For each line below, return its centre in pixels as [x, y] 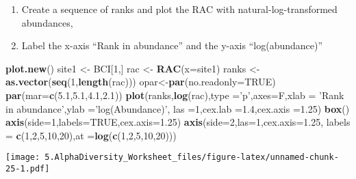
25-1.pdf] [28, 169]
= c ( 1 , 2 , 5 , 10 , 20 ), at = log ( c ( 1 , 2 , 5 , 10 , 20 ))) [91, 135]
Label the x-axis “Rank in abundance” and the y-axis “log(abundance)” [172, 45]
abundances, [47, 22]
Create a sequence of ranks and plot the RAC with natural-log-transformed [179, 9]
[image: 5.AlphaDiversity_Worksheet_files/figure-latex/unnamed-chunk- [172, 157]
